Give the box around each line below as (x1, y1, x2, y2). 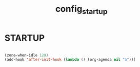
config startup (55, 3, 108, 16)
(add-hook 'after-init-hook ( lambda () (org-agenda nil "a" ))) (4, 57, 136, 62)
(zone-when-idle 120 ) (4, 52, 49, 58)
